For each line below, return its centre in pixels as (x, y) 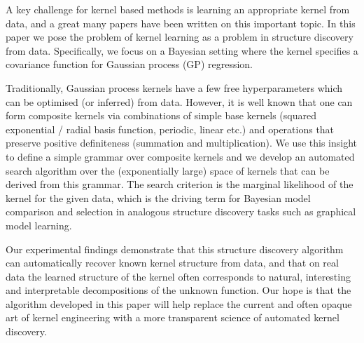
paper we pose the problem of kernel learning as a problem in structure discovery (180, 37)
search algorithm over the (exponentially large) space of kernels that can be (168, 170)
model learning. (39, 225)
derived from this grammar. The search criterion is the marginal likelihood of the (180, 184)
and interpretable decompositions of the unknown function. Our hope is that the (178, 290)
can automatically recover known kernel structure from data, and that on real (172, 263)
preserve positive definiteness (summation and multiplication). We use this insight (181, 143)
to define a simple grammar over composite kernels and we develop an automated (180, 156)
